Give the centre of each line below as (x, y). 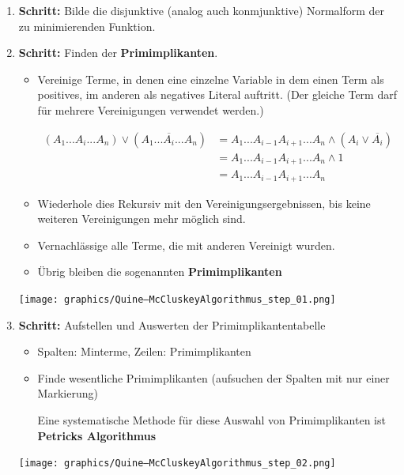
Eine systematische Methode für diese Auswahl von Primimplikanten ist (211, 419)
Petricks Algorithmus (97, 435)
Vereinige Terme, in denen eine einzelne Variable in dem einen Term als (211, 79)
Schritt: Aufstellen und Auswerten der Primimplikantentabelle (172, 324)
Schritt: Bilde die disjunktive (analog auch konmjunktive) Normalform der (202, 10)
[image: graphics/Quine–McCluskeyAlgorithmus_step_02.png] (177, 464)
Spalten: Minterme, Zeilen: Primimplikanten (144, 351)
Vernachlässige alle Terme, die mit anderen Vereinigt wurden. (186, 245)
